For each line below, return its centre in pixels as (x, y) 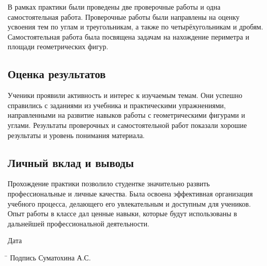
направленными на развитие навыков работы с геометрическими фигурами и (126, 115)
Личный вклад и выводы (71, 162)
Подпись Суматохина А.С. (50, 257)
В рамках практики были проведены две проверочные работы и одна (114, 7)
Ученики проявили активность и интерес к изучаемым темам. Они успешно (125, 95)
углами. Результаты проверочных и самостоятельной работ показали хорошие (127, 125)
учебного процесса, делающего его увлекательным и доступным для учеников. (129, 203)
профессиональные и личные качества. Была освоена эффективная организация (130, 193)
